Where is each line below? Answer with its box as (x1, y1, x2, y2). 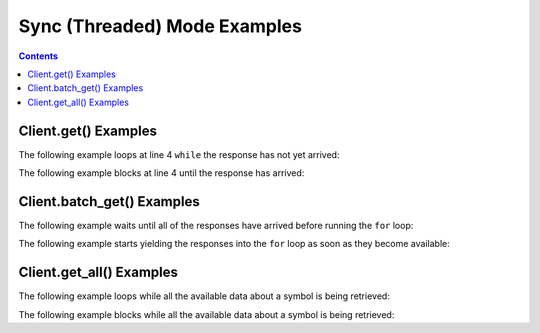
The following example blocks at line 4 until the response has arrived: (18, 167, 305, 179)
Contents (18, 50, 59, 62)
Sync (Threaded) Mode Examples (18, 15, 302, 37)
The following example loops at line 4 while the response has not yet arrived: (18, 148, 340, 160)
